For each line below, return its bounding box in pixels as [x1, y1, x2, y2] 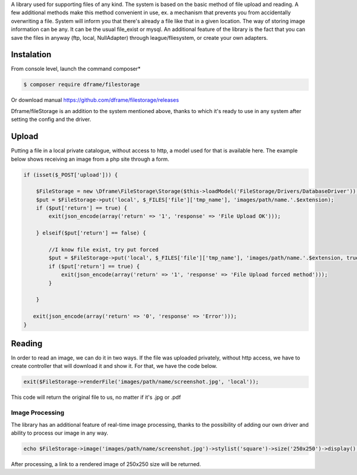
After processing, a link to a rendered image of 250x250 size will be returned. [11, 460, 202, 467]
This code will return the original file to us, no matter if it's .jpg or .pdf [11, 393, 181, 401]
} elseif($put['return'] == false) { [36, 230, 146, 236]
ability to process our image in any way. [11, 429, 108, 436]
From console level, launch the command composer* [11, 65, 141, 73]
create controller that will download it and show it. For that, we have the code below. [11, 362, 218, 370]
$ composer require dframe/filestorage [23, 81, 140, 88]
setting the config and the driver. [11, 116, 92, 123]
